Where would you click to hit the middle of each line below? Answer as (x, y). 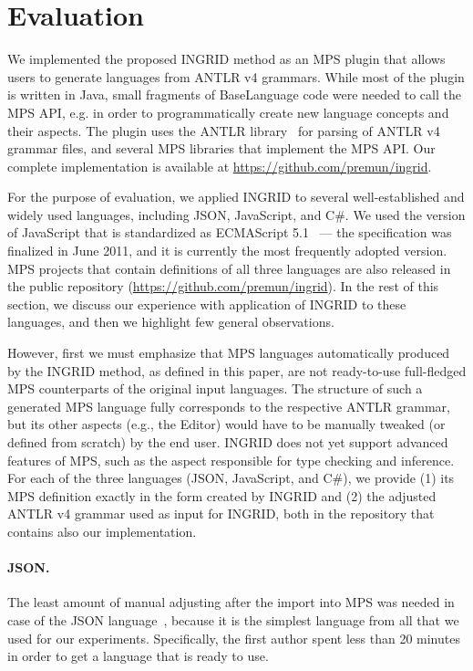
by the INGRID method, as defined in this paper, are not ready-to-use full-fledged (237, 370)
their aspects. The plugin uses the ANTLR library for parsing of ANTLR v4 (224, 130)
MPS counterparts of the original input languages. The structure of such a (215, 388)
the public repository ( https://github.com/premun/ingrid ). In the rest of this (223, 286)
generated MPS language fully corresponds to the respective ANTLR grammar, (229, 406)
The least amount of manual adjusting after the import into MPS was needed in (231, 602)
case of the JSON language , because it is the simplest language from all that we (233, 619)
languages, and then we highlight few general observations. (171, 322)
